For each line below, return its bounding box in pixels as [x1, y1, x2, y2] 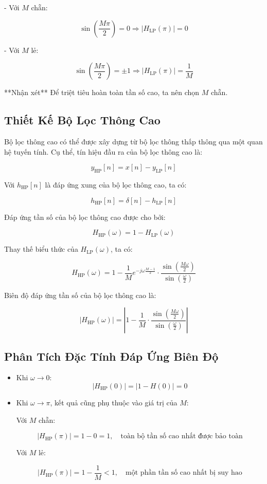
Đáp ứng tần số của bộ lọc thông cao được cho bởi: [4, 211, 166, 222]
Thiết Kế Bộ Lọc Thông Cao [4, 112, 161, 128]
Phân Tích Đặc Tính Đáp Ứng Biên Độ [4, 348, 219, 364]
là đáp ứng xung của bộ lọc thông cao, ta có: [45, 179, 187, 190]
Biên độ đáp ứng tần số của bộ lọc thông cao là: [4, 289, 156, 300]
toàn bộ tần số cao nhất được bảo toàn [120, 433, 243, 440]
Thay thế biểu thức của [4, 244, 78, 254]
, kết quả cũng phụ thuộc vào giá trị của [50, 397, 177, 408]
